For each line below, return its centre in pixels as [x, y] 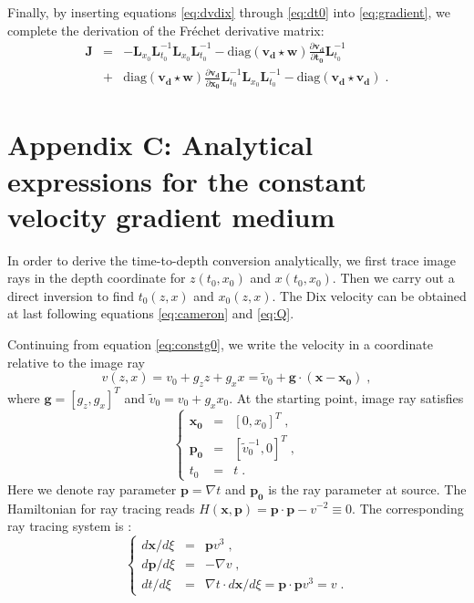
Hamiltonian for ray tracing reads [101, 508]
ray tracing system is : [70, 526]
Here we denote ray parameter [92, 489]
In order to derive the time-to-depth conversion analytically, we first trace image [232, 260]
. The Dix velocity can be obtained [369, 295]
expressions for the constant [187, 180]
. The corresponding [408, 508]
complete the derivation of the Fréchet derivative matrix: [166, 30]
